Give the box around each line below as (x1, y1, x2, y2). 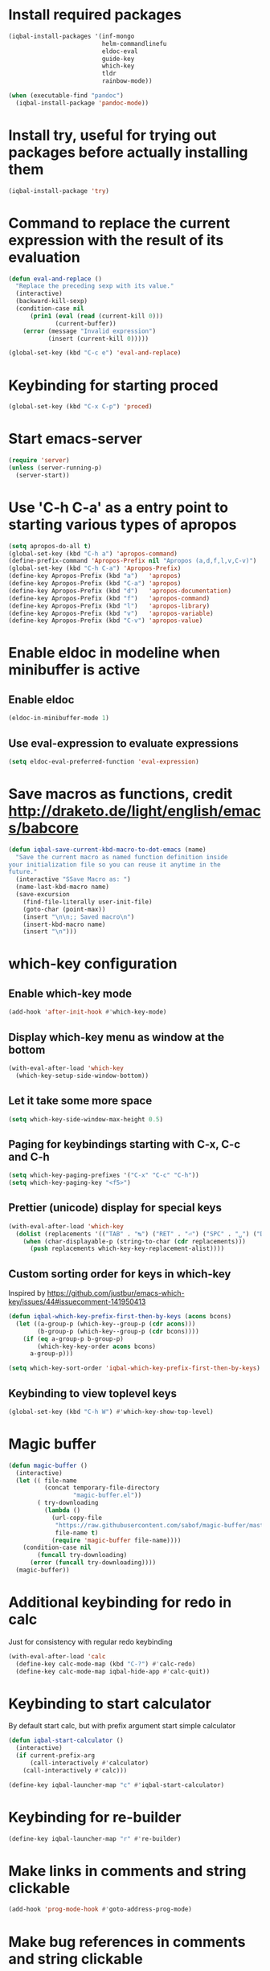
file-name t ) (55, 1529, 99, 1537)
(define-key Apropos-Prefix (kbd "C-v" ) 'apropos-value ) (8, 617, 203, 625)
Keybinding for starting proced (8, 376, 219, 395)
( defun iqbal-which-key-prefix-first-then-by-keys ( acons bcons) (8, 1313, 231, 1321)
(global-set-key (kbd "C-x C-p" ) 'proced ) (8, 403, 153, 411)
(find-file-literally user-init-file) (22, 898, 153, 906)
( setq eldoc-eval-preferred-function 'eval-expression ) (8, 757, 199, 765)
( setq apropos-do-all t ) (8, 542, 92, 550)
